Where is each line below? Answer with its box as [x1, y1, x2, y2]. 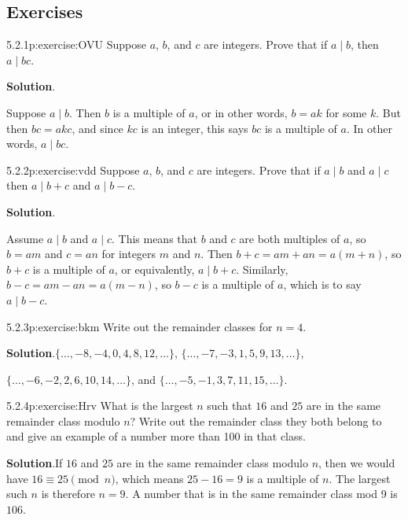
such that [207, 397, 252, 414]
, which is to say [283, 276, 362, 293]
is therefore [41, 485, 95, 502]
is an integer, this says [141, 120, 248, 136]
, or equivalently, [114, 260, 195, 277]
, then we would [318, 455, 395, 471]
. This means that [111, 230, 198, 246]
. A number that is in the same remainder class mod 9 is [125, 485, 398, 502]
